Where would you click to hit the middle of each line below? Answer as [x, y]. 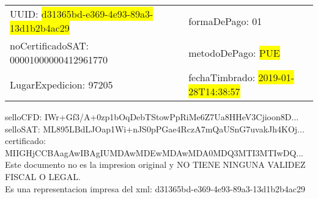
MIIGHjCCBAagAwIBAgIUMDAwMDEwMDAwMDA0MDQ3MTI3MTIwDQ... [154, 152]
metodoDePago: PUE [234, 52]
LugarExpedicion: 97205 [61, 84]
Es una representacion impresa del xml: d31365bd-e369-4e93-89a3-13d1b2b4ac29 [155, 188]
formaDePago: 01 [225, 21]
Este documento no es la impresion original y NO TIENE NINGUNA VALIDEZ [155, 165]
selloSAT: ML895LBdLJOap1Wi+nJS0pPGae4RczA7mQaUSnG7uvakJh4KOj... [155, 128]
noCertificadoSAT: [49, 45]
